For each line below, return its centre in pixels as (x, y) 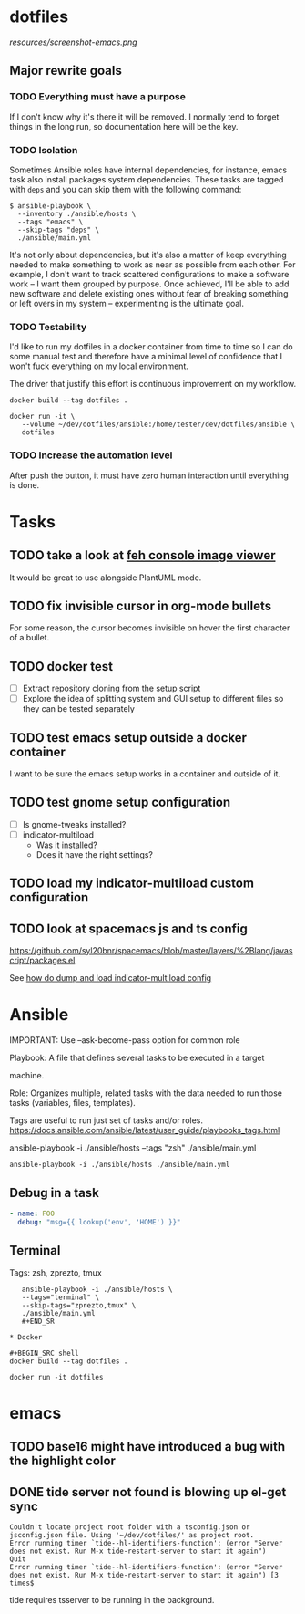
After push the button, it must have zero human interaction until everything (149, 475)
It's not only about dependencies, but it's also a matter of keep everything (148, 255)
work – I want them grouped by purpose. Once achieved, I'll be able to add (149, 284)
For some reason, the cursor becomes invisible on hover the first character (150, 628)
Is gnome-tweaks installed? (74, 824)
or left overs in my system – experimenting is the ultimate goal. (127, 303)
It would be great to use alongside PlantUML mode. (106, 578)
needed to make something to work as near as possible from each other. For (152, 264)
